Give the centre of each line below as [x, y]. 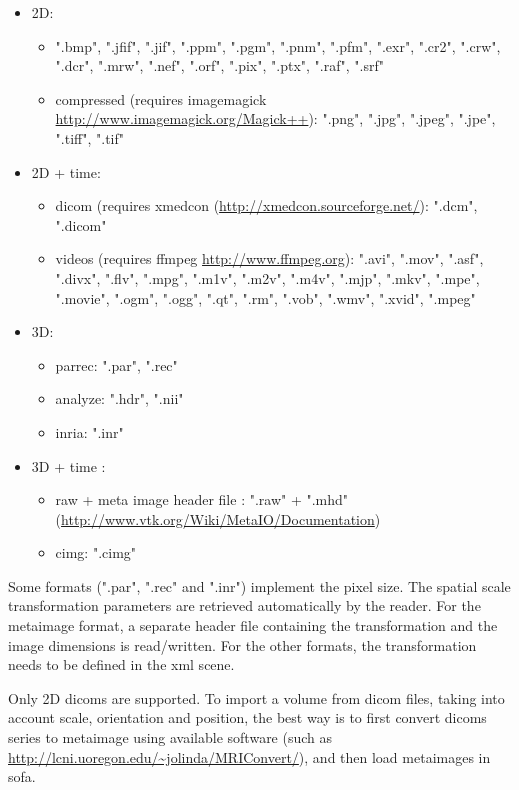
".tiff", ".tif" [89, 137]
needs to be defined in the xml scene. [121, 664]
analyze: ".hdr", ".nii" [119, 398]
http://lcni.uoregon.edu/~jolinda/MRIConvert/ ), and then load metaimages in [249, 756]
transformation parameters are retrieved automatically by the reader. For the [244, 605]
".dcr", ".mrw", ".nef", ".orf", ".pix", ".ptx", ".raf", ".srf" [219, 65]
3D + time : [68, 465]
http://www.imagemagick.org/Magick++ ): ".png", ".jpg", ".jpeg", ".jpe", [275, 118]
